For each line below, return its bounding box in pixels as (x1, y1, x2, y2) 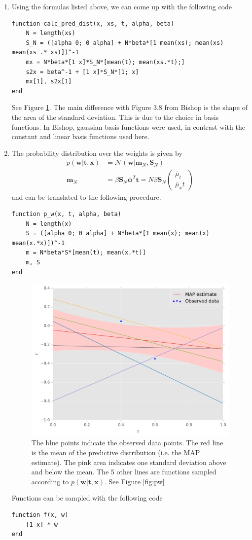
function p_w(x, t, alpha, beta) (11, 210, 121, 217)
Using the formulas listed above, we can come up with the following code (11, 1, 232, 11)
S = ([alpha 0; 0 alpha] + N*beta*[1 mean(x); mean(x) (26, 230, 210, 237)
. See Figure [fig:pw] (105, 476, 165, 486)
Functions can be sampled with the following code (11, 493, 163, 503)
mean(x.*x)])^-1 (11, 239, 65, 247)
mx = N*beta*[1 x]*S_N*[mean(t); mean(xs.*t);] (26, 58, 185, 66)
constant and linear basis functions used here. (11, 131, 149, 142)
